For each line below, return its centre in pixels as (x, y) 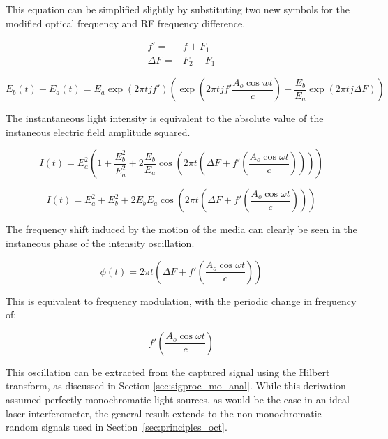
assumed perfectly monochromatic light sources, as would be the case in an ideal (178, 399)
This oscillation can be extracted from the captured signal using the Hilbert (168, 372)
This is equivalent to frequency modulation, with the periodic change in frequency (181, 300)
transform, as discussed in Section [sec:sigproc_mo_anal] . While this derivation (176, 386)
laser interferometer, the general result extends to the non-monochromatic (164, 413)
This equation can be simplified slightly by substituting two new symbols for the (178, 9)
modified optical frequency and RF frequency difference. (126, 23)
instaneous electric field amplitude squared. (98, 132)
